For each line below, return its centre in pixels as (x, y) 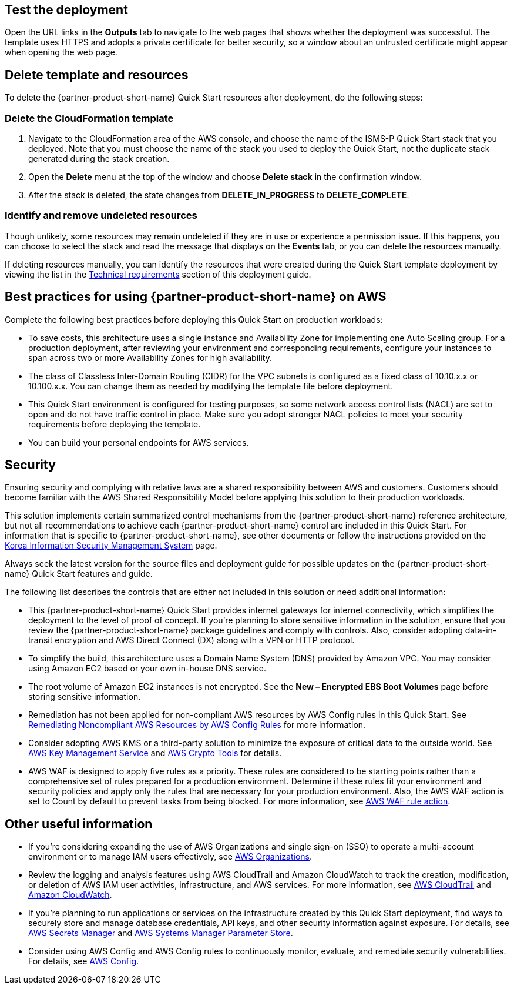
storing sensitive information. (85, 697)
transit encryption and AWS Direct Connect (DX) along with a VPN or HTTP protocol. (192, 640)
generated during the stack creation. (99, 159)
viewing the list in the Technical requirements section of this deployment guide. (158, 274)
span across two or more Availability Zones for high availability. (150, 357)
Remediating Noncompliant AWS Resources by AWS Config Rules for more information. (197, 725)
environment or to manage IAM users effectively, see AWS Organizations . (170, 857)
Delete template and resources (97, 75)
